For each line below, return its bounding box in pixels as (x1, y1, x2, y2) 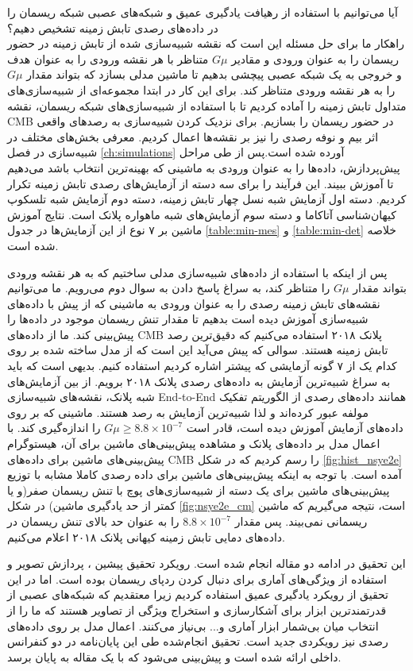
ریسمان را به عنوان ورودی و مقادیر (231, 50, 399, 67)
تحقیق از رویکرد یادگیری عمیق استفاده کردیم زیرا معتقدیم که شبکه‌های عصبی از (7, 586, 388, 603)
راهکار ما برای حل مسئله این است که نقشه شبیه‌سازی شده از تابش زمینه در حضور (7, 35, 404, 52)
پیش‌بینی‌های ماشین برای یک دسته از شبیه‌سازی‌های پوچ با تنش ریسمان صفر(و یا (7, 481, 390, 498)
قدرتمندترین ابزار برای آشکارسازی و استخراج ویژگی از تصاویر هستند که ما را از (7, 601, 387, 618)
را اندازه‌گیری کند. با (7, 419, 101, 436)
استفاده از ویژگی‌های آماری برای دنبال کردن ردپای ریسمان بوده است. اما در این (7, 570, 387, 587)
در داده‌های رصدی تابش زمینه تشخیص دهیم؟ (7, 19, 218, 36)
